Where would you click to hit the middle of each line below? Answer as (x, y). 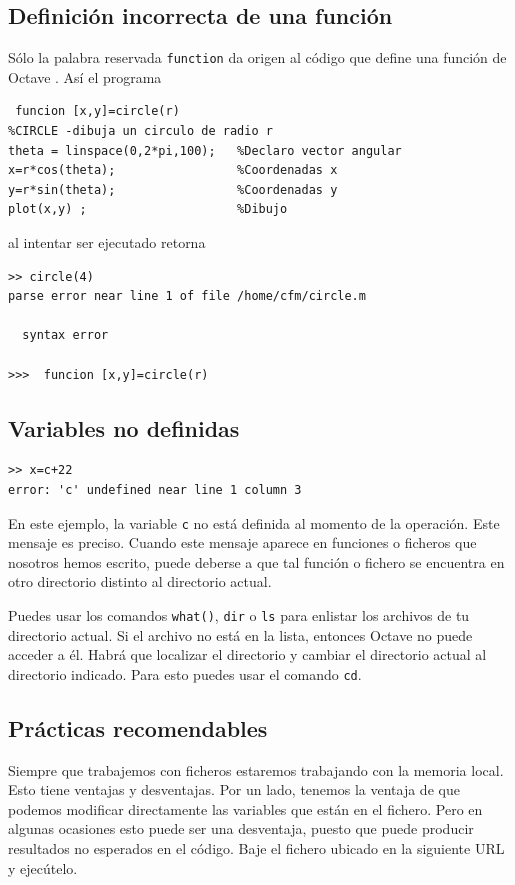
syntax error (65, 335)
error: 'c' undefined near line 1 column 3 (155, 489)
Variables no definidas (124, 427)
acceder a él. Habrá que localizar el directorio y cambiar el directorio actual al (247, 654)
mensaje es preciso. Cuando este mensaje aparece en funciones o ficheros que (242, 542)
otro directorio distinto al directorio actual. (140, 581)
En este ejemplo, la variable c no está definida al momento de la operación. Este (254, 522)
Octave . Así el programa (85, 76)
